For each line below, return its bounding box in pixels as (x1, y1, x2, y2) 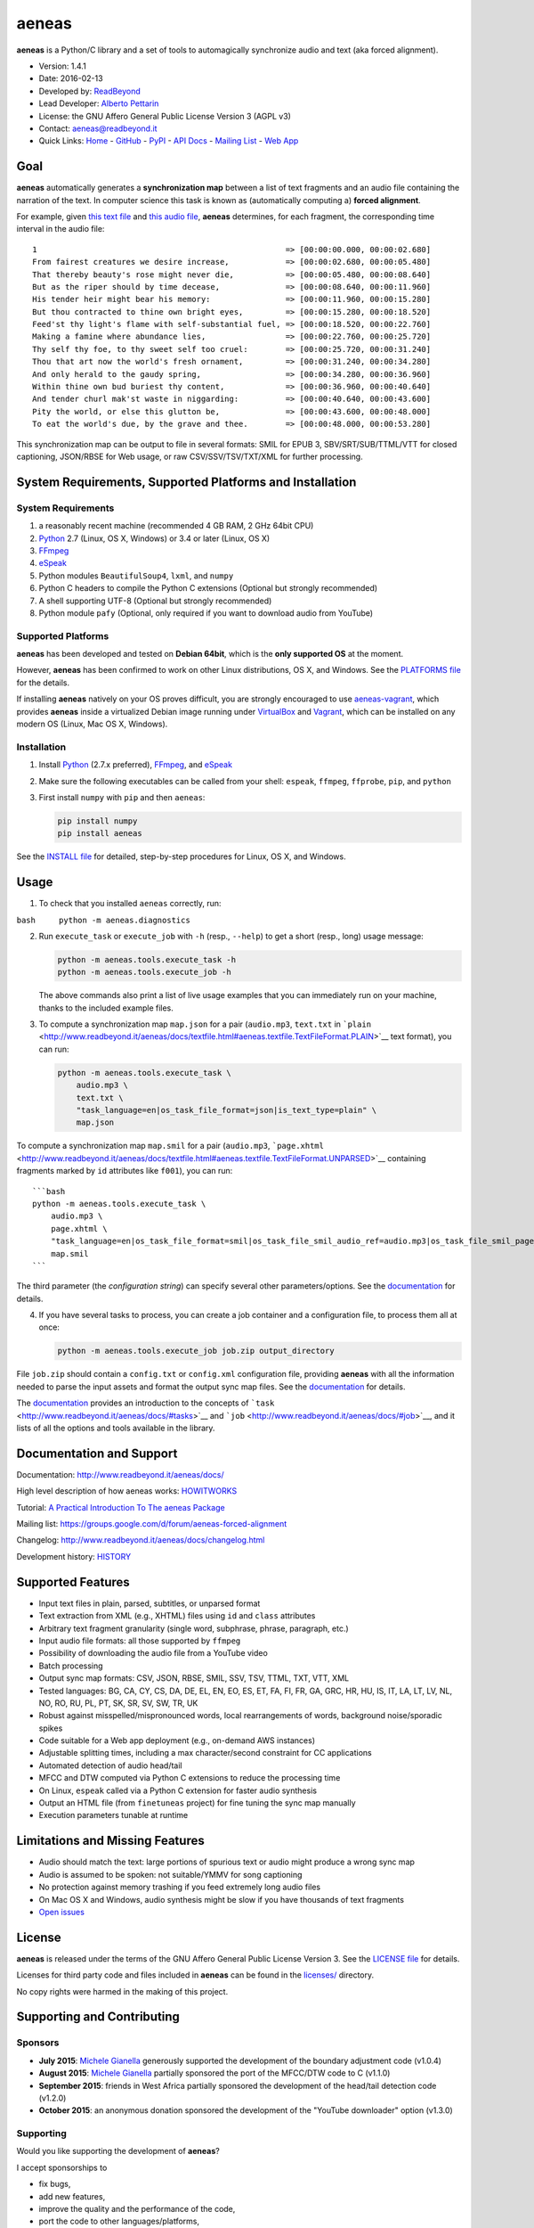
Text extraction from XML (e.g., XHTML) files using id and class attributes (38, 1610, 316, 1621)
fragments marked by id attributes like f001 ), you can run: (16, 1166, 233, 1176)
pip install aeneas (57, 829, 142, 839)
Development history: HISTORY (16, 1551, 132, 1561)
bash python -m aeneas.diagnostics (16, 914, 190, 925)
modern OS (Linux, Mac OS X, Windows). (16, 718, 168, 729)
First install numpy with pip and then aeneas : (38, 791, 206, 802)
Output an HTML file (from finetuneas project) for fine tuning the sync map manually (38, 1798, 356, 1808)
